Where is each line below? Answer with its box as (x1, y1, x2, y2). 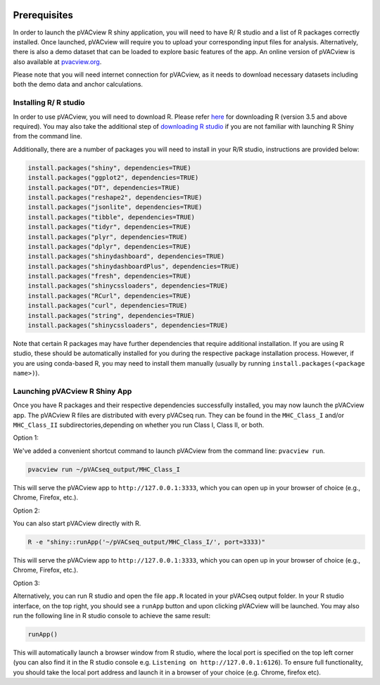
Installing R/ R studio (13, 98, 85, 108)
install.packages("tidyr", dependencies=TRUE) (27, 223, 191, 231)
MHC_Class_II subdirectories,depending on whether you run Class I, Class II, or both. (13, 421, 264, 429)
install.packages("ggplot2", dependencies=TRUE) (27, 174, 199, 182)
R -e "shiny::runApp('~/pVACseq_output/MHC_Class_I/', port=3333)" (27, 538, 266, 546)
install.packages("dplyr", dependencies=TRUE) (27, 243, 191, 250)
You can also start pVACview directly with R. (13, 519, 141, 527)
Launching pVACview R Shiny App (13, 386, 132, 396)
